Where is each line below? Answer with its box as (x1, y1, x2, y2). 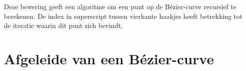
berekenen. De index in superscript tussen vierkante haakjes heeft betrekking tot (4, 11, 243, 21)
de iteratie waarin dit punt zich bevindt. (4, 20, 123, 30)
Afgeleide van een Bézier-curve (4, 48, 214, 68)
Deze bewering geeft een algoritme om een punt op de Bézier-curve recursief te (4, 1, 236, 11)
